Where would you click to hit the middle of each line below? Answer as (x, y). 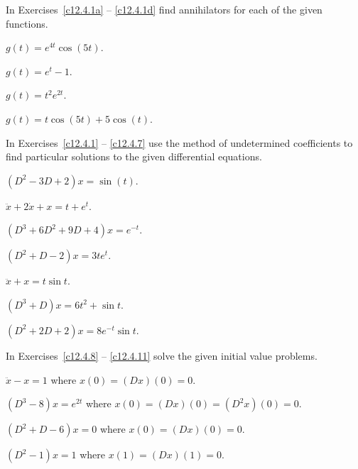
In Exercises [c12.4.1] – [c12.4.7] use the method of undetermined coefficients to (179, 142)
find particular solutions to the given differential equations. (134, 156)
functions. (27, 23)
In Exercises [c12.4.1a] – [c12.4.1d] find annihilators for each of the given (164, 9)
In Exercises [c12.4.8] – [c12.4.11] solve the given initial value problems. (162, 355)
